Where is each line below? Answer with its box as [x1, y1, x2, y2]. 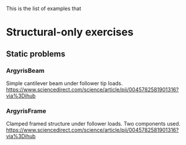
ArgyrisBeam [6, 66, 45, 75]
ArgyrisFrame [6, 107, 46, 115]
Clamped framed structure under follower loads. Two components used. [6, 120, 181, 127]
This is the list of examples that [6, 5, 82, 12]
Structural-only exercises [6, 26, 134, 39]
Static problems [6, 49, 66, 59]
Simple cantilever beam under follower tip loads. [6, 79, 123, 87]
